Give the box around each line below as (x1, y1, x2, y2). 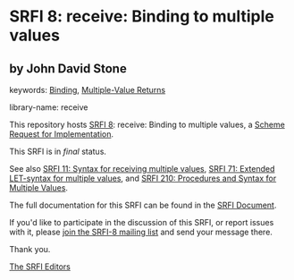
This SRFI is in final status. (9, 146, 107, 157)
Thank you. (9, 244, 51, 254)
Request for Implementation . (9, 129, 114, 140)
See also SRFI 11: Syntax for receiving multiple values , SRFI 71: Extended (9, 164, 275, 174)
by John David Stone (9, 61, 127, 76)
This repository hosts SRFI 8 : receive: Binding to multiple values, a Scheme (9, 119, 286, 130)
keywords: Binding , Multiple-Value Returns (9, 85, 166, 95)
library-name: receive (9, 102, 88, 113)
